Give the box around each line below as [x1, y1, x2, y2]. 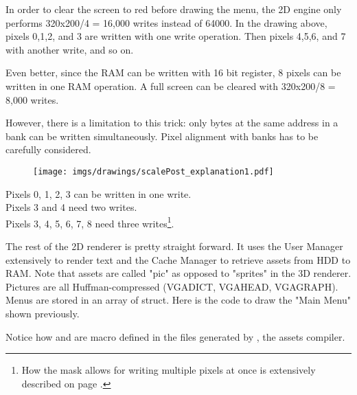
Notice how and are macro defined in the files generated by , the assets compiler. [5, 329, 345, 343]
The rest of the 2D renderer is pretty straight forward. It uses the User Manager [5, 239, 343, 253]
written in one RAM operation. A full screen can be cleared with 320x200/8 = [5, 78, 336, 93]
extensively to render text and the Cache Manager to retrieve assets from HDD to [5, 252, 351, 267]
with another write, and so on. [5, 42, 134, 56]
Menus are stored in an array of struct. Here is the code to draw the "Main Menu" [5, 293, 351, 307]
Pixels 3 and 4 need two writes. [5, 200, 137, 214]
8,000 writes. [5, 92, 59, 106]
